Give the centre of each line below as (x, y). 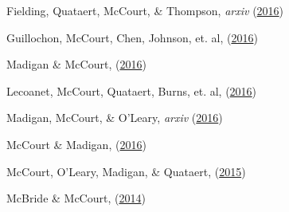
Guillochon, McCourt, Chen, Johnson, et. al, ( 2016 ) (132, 37)
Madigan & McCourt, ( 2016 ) (76, 64)
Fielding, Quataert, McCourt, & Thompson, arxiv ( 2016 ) (145, 10)
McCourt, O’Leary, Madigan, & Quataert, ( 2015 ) (126, 171)
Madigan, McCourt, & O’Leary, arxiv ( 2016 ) (115, 118)
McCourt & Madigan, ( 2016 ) (76, 144)
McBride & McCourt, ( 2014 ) (76, 198)
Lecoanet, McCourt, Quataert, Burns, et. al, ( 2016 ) (132, 90)
